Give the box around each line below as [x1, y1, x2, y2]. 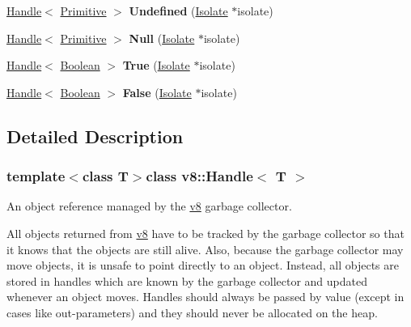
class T [82, 166, 129, 186]
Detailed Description [6, 123, 184, 148]
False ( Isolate [122, 83, 192, 100]
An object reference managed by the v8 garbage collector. [6, 197, 292, 214]
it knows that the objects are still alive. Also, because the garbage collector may [6, 240, 404, 257]
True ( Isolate [122, 57, 190, 74]
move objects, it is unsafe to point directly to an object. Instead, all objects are [6, 257, 400, 274]
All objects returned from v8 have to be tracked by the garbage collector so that [6, 224, 405, 241]
